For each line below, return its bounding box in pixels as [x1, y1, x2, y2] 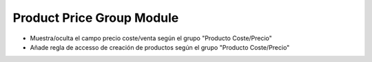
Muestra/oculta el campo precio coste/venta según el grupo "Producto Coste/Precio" [30, 34, 272, 42]
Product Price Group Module [12, 10, 179, 25]
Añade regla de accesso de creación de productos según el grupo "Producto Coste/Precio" [30, 43, 290, 51]
